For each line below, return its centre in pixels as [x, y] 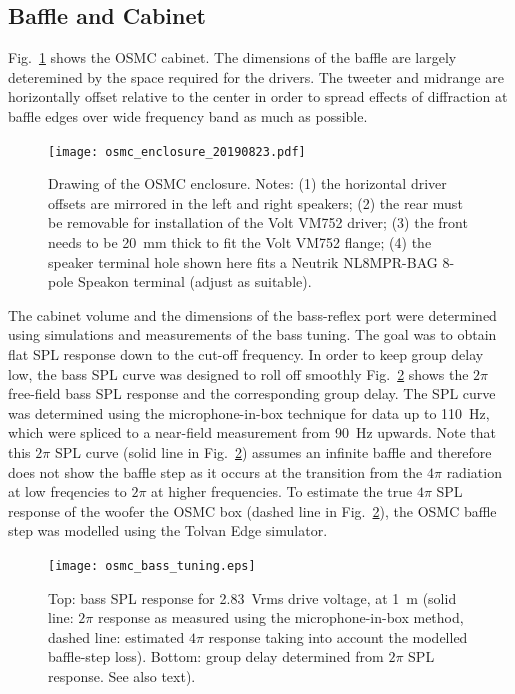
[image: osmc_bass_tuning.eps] [152, 565]
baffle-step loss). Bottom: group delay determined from [216, 656]
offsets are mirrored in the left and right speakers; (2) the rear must [255, 202]
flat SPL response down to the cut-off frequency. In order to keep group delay [246, 353]
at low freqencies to [67, 491]
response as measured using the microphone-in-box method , [280, 617]
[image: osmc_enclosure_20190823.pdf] [177, 151]
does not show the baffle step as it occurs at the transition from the [215, 471]
